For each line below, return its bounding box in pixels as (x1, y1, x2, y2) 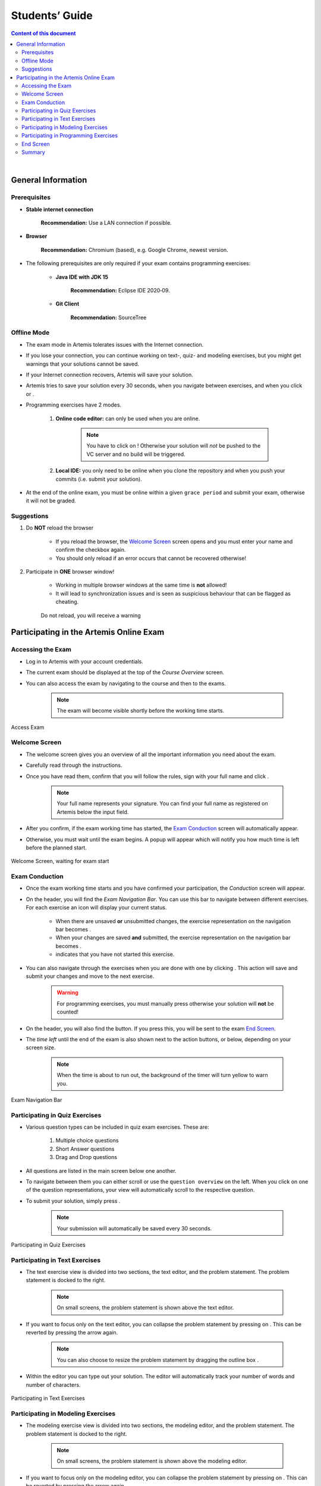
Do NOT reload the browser (26, 524, 94, 531)
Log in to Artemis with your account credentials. (26, 657, 144, 665)
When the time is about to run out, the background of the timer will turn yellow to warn (56, 1072, 268, 1079)
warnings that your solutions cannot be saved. (26, 360, 140, 367)
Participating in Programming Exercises (21, 132, 118, 139)
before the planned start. (26, 844, 87, 851)
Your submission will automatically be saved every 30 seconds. (56, 1224, 212, 1232)
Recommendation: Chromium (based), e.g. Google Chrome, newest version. (40, 246, 228, 253)
